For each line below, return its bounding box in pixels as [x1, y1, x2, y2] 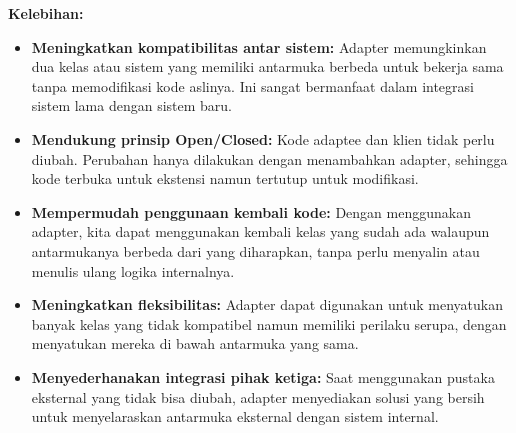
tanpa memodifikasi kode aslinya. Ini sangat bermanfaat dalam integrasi [31, 75, 474, 96]
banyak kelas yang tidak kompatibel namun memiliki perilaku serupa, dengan [31, 313, 507, 334]
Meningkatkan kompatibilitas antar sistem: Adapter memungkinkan [31, 36, 487, 57]
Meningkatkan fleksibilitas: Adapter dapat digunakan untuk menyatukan [31, 294, 504, 315]
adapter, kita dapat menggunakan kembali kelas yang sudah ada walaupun [31, 221, 490, 242]
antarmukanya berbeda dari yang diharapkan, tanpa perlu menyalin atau [31, 240, 480, 261]
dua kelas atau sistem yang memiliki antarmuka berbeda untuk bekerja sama [31, 56, 504, 77]
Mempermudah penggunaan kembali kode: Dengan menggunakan [31, 201, 471, 222]
